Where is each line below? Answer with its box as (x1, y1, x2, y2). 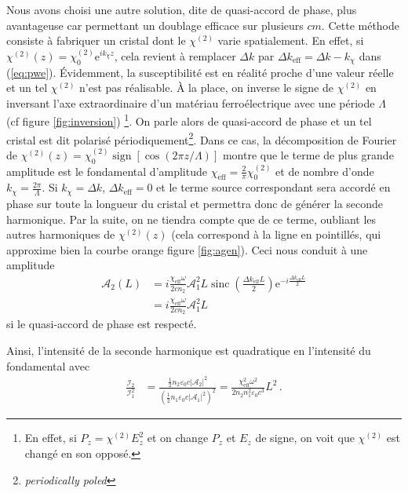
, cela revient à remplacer (114, 47, 236, 64)
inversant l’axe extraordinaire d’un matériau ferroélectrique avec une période (6, 94, 375, 111)
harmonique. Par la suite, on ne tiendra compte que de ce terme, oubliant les (6, 210, 377, 227)
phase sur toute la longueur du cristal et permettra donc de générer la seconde (6, 195, 384, 211)
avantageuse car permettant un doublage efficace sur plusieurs (6, 16, 304, 33)
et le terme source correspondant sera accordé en (156, 179, 391, 195)
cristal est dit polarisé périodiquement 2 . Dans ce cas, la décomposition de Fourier (6, 129, 397, 148)
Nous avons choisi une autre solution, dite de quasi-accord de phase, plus (6, 2, 357, 17)
